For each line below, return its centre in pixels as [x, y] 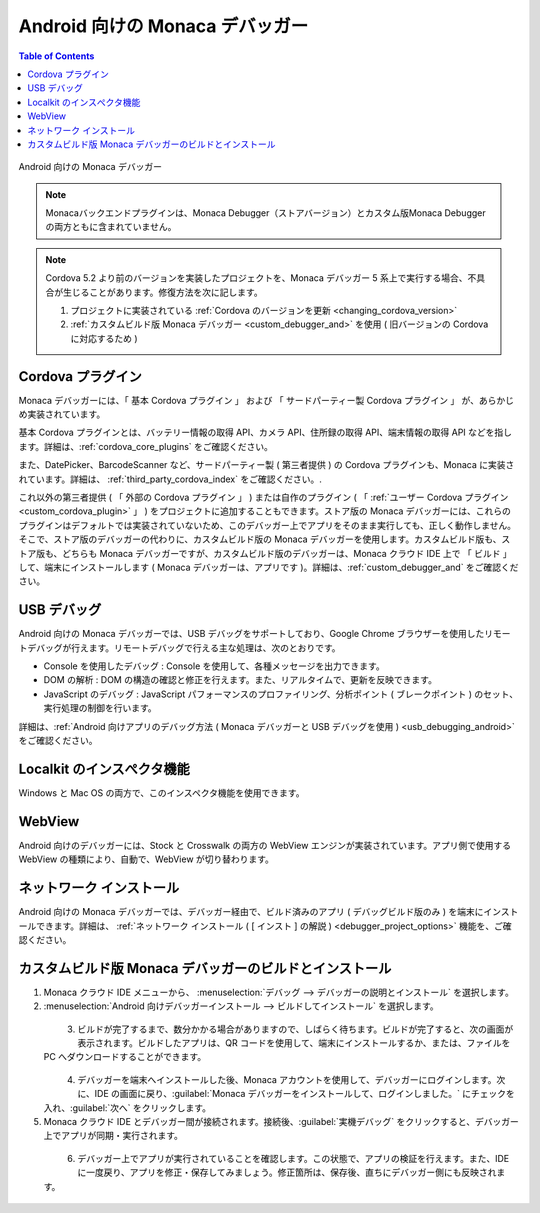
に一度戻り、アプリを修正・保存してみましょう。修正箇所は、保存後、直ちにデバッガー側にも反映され [287, 1172]
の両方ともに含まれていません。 [111, 227]
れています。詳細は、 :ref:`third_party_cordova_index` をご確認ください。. [170, 479]
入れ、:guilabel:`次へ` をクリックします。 [127, 1107]
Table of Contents [56, 56]
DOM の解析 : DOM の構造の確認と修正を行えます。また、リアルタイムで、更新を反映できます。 [240, 680]
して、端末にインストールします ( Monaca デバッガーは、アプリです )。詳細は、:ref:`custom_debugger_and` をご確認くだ [268, 567]
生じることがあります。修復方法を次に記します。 [163, 292]
